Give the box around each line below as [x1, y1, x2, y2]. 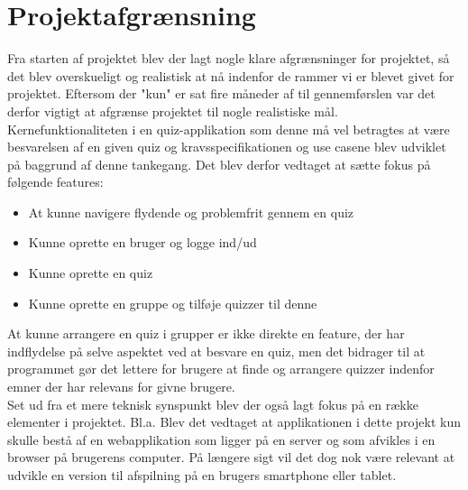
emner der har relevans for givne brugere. [7, 377, 235, 396]
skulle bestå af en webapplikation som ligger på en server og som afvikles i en [7, 430, 436, 448]
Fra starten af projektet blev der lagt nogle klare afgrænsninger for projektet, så [7, 49, 450, 68]
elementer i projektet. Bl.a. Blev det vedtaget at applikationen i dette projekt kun [7, 412, 461, 431]
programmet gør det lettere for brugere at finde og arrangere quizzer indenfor [7, 359, 435, 378]
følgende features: [7, 172, 104, 191]
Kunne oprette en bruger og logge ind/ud [28, 233, 257, 252]
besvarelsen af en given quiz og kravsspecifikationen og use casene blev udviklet [7, 137, 446, 156]
